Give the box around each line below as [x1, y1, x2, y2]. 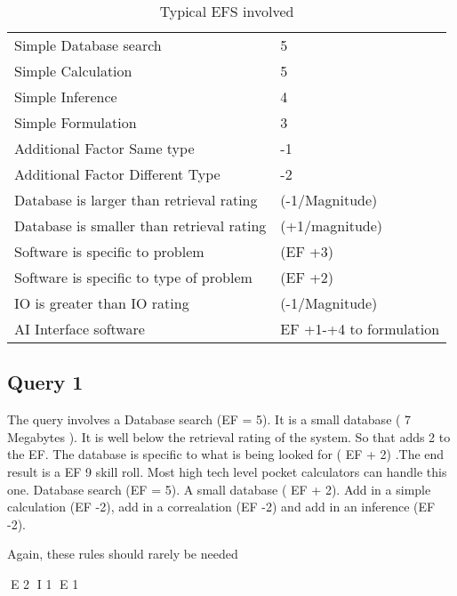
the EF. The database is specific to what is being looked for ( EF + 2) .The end [7, 445, 445, 463]
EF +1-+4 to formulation [280, 318, 440, 339]
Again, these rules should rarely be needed [7, 544, 238, 563]
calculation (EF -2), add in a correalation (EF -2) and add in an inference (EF [7, 497, 436, 516]
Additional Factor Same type [14, 138, 195, 158]
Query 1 [7, 368, 84, 396]
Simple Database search [14, 35, 162, 55]
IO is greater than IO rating [14, 293, 189, 313]
